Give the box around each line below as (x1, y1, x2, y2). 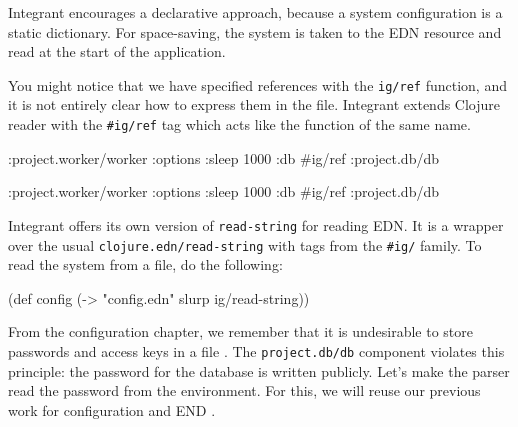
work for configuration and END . (8, 399, 216, 420)
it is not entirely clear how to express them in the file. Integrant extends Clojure (8, 94, 501, 115)
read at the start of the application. (8, 41, 226, 62)
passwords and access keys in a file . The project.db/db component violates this (8, 340, 505, 361)
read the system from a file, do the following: (8, 254, 283, 275)
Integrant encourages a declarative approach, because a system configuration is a (8, 2, 503, 22)
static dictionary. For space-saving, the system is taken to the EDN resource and (8, 21, 502, 42)
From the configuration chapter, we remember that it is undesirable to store (8, 321, 474, 342)
